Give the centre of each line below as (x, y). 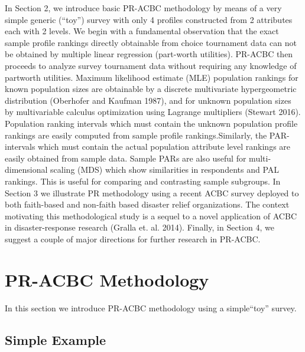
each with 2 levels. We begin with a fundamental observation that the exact (142, 31)
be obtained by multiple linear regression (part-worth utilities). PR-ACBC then (149, 54)
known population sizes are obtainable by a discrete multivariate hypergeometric (151, 89)
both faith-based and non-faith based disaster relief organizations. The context (147, 204)
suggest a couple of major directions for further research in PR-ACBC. (133, 238)
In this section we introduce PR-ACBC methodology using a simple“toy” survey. (151, 307)
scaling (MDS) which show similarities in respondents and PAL (165, 170)
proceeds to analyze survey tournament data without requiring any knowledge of (151, 65)
